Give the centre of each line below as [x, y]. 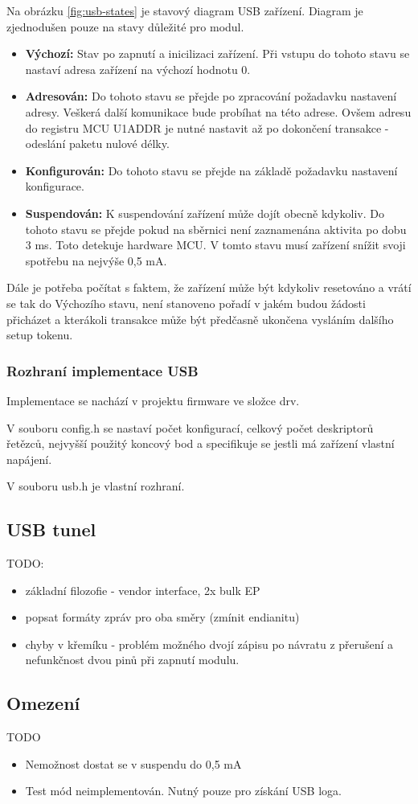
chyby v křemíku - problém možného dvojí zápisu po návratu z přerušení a [209, 644]
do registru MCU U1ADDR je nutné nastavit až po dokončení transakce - [207, 127]
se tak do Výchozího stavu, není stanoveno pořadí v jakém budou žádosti [186, 303]
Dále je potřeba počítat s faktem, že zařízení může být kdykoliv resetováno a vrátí [209, 287]
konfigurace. [55, 186]
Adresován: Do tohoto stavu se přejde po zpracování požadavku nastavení [211, 96]
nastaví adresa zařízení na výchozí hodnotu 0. [138, 69]
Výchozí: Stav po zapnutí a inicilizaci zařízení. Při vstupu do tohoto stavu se [217, 53]
